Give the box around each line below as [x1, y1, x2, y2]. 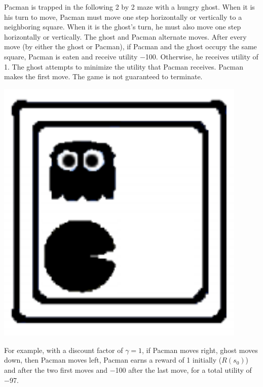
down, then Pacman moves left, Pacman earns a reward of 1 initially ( [4, 354, 222, 365]
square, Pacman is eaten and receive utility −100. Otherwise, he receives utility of [4, 51, 258, 61]
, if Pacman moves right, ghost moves [142, 344, 258, 355]
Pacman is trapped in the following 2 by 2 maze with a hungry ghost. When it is [4, 2, 255, 12]
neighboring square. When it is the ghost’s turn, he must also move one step [4, 21, 241, 32]
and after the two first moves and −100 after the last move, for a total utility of [4, 365, 252, 375]
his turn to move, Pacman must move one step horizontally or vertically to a [4, 11, 242, 22]
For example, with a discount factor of [4, 344, 123, 355]
